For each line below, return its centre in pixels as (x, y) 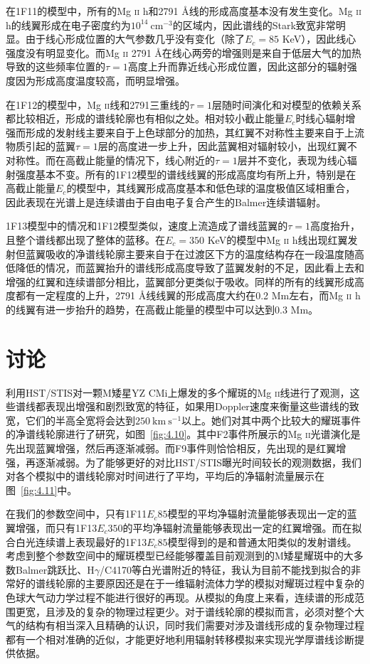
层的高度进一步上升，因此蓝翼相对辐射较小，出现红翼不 (227, 146)
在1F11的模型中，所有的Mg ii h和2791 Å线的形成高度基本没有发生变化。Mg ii (184, 11)
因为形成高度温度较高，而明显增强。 (100, 80)
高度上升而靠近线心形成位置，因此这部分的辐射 (237, 66)
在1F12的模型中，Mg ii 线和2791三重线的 (98, 104)
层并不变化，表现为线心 (292, 160)
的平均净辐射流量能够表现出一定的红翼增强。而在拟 (242, 527)
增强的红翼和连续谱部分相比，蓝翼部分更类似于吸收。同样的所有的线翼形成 (180, 281)
